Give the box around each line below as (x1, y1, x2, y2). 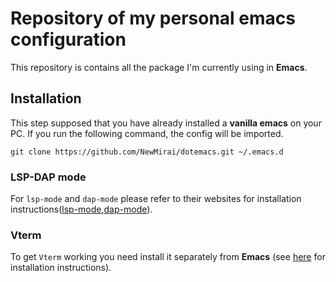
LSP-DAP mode (10, 170, 87, 184)
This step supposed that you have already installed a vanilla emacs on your (10, 117, 322, 129)
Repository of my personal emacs (10, 7, 296, 30)
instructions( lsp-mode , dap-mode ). (10, 203, 153, 216)
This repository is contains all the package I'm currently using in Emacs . (10, 61, 308, 73)
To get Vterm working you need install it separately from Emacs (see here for (10, 251, 326, 263)
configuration (10, 28, 127, 51)
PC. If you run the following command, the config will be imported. (10, 127, 284, 139)
